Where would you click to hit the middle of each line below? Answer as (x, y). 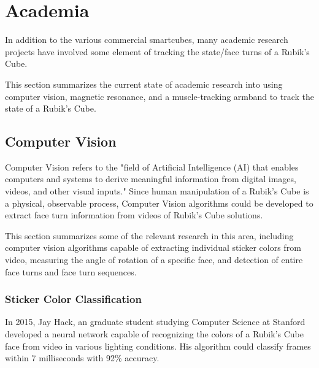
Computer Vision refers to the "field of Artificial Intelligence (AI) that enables (152, 167)
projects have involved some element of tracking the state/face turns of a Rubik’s (157, 51)
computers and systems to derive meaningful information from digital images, (151, 179)
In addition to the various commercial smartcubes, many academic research (147, 40)
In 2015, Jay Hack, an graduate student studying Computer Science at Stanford (155, 322)
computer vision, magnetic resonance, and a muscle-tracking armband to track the (160, 96)
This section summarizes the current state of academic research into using (144, 84)
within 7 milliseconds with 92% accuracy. (82, 358)
